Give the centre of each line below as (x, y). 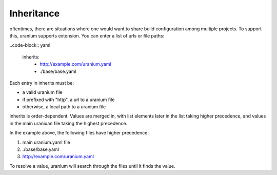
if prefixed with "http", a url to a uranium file (68, 100)
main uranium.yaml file (46, 142)
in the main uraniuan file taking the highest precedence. (68, 123)
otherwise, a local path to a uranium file (64, 107)
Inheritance (35, 13)
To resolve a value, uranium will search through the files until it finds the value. (92, 166)
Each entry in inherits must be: (42, 83)
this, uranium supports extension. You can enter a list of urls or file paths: (87, 35)
